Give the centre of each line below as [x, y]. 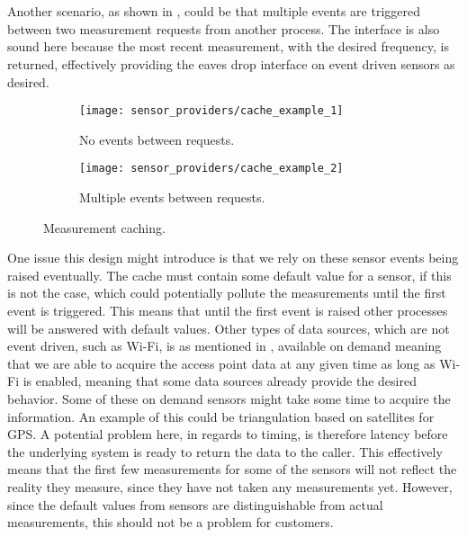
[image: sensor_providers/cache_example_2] [211, 169]
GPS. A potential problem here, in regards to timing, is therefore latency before [228, 434]
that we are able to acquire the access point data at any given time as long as [221, 363]
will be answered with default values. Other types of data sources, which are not [229, 328]
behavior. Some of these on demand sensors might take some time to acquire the [229, 398]
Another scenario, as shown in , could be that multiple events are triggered [214, 11]
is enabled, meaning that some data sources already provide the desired [220, 381]
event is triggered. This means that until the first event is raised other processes [228, 311]
